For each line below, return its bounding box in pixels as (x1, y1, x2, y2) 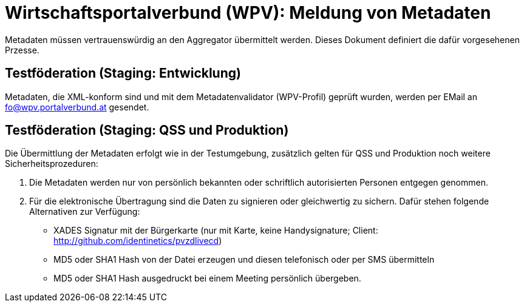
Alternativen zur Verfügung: (29, 206, 140, 217)
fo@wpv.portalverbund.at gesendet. (5, 101, 149, 112)
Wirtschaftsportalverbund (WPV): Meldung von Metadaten (5, 2, 491, 23)
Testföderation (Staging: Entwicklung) (5, 66, 241, 81)
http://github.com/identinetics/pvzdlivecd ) (53, 235, 222, 246)
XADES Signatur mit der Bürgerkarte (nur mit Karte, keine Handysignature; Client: (53, 225, 378, 236)
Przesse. (5, 44, 39, 55)
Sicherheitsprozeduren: (5, 158, 98, 169)
